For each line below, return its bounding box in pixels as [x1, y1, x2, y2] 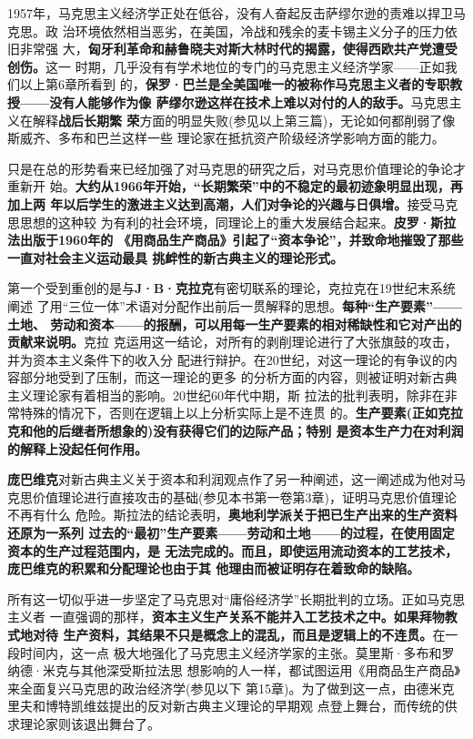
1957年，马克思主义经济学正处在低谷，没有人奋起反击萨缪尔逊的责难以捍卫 [7, 4, 453, 22]
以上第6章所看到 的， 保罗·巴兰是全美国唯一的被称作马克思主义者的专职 [19, 75, 450, 94]
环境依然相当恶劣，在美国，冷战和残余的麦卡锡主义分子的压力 [75, 21, 445, 40]
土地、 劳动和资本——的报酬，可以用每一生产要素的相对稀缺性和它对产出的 [7, 314, 462, 333]
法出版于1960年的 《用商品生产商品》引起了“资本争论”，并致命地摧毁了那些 [7, 230, 464, 249]
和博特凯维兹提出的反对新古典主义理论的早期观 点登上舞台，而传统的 [32, 696, 445, 715]
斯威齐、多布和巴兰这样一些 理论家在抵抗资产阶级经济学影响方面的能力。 [7, 128, 445, 147]
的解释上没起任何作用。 [7, 439, 147, 458]
